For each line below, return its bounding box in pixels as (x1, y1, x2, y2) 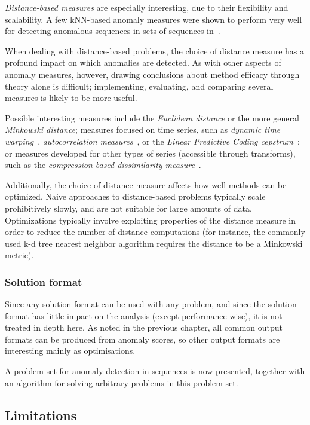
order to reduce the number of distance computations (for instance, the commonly (5, 225, 305, 238)
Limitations (5, 405, 77, 424)
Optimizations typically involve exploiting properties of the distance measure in (5, 213, 296, 226)
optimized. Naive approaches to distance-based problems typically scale (5, 190, 266, 203)
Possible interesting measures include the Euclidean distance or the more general (5, 111, 299, 124)
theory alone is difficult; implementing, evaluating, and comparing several (5, 80, 274, 92)
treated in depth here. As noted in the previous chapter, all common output (5, 321, 283, 334)
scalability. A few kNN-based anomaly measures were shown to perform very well (5, 13, 302, 25)
